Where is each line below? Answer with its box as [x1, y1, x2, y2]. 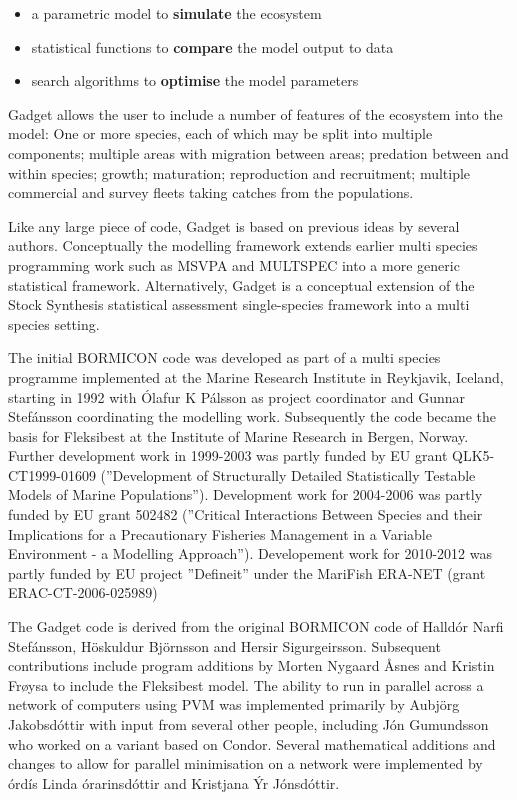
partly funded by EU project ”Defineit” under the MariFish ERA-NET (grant [8, 562, 486, 583]
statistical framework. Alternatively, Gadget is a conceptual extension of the [8, 274, 475, 295]
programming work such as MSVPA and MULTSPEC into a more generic [8, 254, 460, 275]
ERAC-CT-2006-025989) [8, 582, 158, 603]
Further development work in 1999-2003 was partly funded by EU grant [8, 445, 448, 466]
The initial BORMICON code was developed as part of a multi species [8, 347, 441, 368]
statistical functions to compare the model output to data [31, 36, 394, 57]
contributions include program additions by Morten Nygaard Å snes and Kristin [8, 655, 495, 676]
